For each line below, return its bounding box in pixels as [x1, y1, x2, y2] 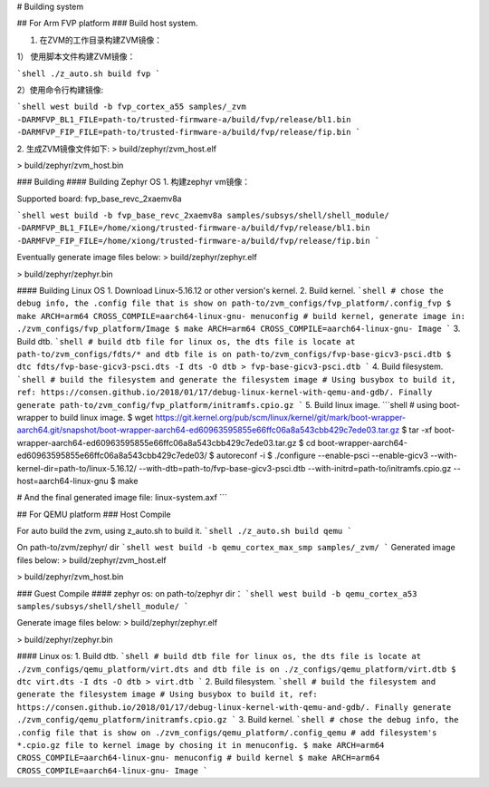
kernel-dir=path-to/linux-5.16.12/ [16, 462, 138, 473]
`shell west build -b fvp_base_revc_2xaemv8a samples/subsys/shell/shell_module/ [16, 210, 389, 221]
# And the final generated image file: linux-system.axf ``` [16, 492, 228, 503]
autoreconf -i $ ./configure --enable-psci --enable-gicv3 [216, 450, 429, 462]
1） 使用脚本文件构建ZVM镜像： [16, 51, 136, 63]
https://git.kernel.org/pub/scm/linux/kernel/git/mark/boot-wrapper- [155, 412, 407, 423]
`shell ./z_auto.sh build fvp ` [16, 68, 160, 79]
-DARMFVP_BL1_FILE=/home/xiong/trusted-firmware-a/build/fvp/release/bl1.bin [16, 223, 370, 233]
